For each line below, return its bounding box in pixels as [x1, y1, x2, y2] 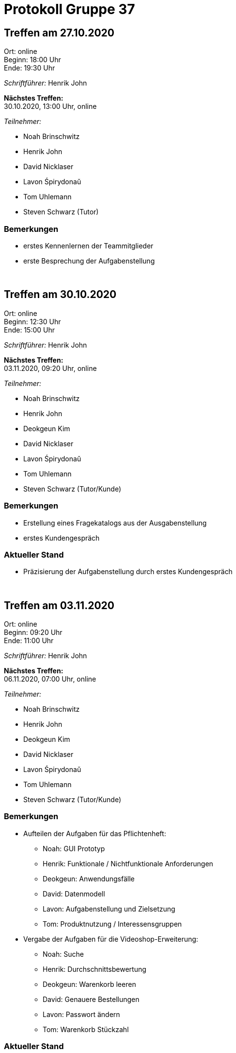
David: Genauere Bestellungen [43, 995, 140, 1003]
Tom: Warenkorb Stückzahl [43, 1025, 129, 1034]
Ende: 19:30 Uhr [4, 64, 55, 72]
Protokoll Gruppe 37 [4, 1, 135, 18]
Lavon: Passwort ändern [43, 1010, 120, 1018]
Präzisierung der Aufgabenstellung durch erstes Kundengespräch [23, 567, 233, 576]
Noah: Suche [43, 949, 84, 958]
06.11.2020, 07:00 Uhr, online [4, 675, 96, 684]
